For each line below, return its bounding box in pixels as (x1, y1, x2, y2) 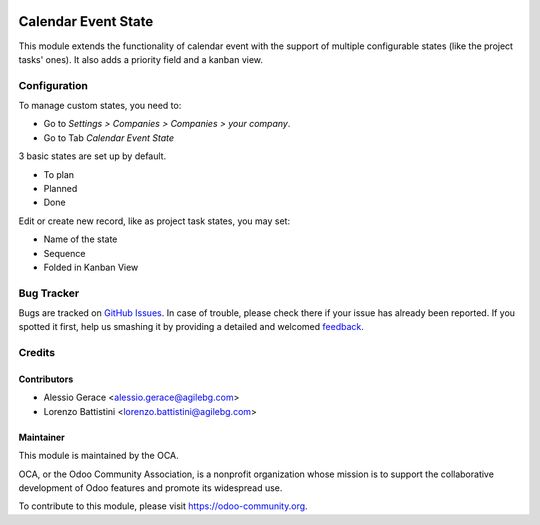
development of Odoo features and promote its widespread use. (18, 482, 283, 494)
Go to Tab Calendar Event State (43, 131, 175, 144)
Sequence (43, 247, 86, 259)
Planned (43, 183, 78, 194)
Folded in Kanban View (43, 261, 139, 273)
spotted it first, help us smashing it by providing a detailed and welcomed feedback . (18, 321, 365, 333)
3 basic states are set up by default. (18, 150, 167, 162)
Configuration (18, 78, 89, 92)
